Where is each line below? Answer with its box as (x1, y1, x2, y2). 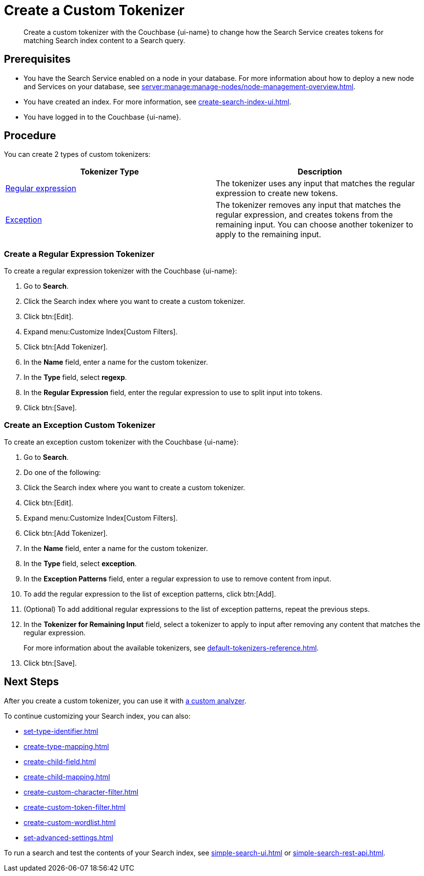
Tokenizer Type (80, 167, 139, 177)
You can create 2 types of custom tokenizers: (4, 150, 150, 159)
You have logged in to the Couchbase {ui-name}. (24, 112, 181, 121)
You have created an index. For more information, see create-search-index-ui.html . (24, 97, 292, 106)
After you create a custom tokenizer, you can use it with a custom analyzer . (4, 696, 247, 705)
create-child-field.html (24, 757, 96, 766)
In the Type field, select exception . (24, 559, 137, 568)
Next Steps (4, 676, 59, 688)
